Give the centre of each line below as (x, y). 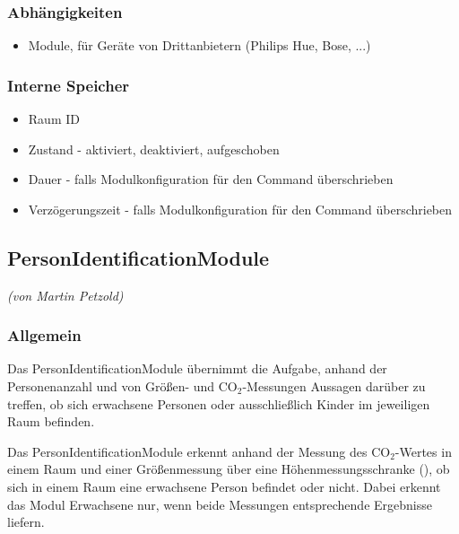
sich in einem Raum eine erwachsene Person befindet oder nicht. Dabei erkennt (224, 486)
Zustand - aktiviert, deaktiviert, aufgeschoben (154, 149)
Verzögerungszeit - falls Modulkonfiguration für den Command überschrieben (240, 209)
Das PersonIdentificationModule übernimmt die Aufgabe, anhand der (197, 368)
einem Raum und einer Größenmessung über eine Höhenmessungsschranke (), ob (229, 469)
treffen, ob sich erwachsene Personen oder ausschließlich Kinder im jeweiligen (219, 403)
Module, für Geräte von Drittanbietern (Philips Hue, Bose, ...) (199, 45)
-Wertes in (423, 451)
